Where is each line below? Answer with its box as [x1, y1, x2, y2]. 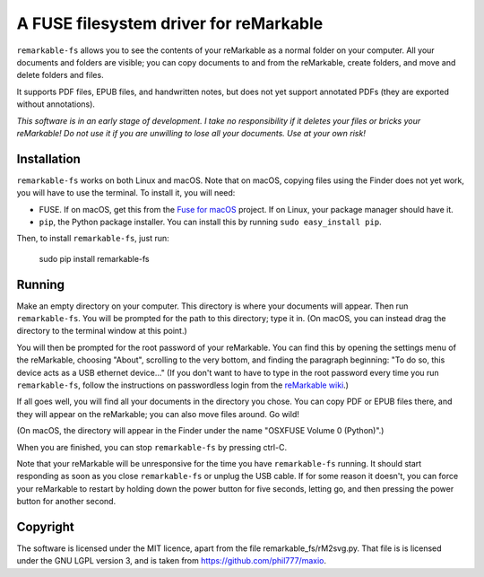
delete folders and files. [16, 70, 104, 81]
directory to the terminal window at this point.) [16, 326, 187, 337]
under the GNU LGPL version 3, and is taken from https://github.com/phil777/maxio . [16, 555, 327, 566]
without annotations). [16, 99, 96, 109]
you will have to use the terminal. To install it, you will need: [16, 188, 236, 198]
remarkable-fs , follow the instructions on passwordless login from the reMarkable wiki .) [16, 380, 350, 390]
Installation [16, 151, 81, 166]
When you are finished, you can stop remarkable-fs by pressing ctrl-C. [16, 441, 287, 452]
